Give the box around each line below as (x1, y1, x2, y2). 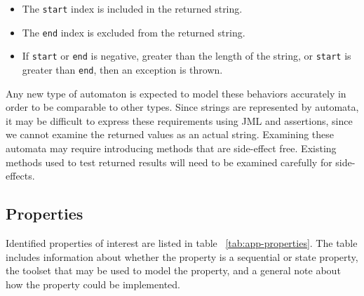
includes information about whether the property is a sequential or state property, (6, 249, 358, 264)
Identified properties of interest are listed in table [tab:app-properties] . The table (6, 235, 358, 250)
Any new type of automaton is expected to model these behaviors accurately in (6, 86, 346, 100)
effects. (6, 168, 35, 183)
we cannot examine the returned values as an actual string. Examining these (6, 127, 335, 142)
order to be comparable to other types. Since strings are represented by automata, (6, 100, 359, 114)
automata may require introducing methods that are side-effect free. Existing (6, 141, 337, 155)
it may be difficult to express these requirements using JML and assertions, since (6, 113, 353, 128)
